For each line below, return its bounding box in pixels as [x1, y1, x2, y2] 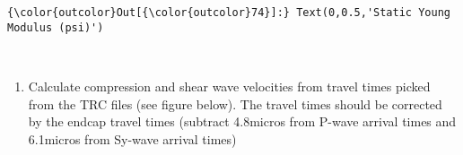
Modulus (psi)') [7, 21, 104, 34]
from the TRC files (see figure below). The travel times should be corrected [28, 94, 442, 113]
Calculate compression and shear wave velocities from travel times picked [28, 76, 431, 95]
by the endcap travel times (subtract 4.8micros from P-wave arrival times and [28, 112, 457, 131]
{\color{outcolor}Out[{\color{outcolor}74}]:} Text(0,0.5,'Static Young [7, 6, 450, 19]
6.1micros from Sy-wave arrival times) [28, 129, 237, 148]
